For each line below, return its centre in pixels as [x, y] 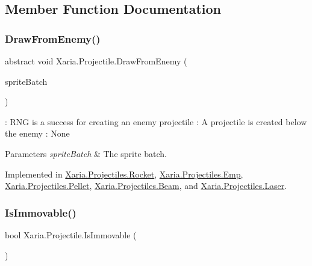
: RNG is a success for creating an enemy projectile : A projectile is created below [156, 121]
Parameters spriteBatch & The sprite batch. [86, 153]
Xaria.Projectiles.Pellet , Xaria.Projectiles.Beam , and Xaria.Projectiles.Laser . [146, 186]
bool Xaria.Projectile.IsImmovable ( [71, 234]
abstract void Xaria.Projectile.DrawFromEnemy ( [96, 61]
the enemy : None [37, 133]
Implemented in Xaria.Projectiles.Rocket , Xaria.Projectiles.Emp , [124, 174]
